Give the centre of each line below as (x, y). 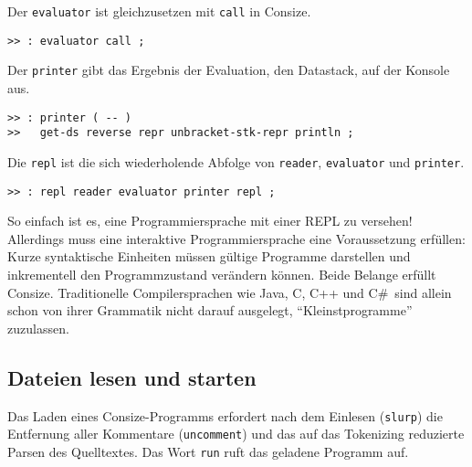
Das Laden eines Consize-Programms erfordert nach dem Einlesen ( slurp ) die (225, 415)
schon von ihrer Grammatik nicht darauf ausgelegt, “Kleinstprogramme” (210, 310)
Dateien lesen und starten (132, 377)
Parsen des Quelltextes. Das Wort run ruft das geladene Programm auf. (208, 451)
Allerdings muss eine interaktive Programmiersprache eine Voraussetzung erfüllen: (236, 238)
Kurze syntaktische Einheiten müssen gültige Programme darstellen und (209, 256)
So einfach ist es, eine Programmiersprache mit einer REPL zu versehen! (210, 221)
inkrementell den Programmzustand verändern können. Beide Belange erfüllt (222, 274)
